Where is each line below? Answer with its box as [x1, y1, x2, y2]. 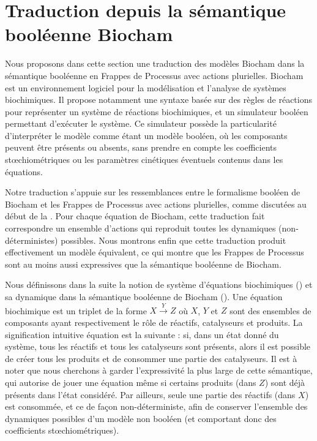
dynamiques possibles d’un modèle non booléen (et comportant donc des [5, 412, 277, 424]
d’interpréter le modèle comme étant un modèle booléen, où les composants [5, 129, 288, 141]
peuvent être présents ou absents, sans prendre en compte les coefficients [5, 141, 277, 154]
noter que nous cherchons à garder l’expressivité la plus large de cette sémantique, [5, 364, 313, 377]
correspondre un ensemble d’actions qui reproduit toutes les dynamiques [5, 222, 276, 235]
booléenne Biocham [5, 21, 173, 47]
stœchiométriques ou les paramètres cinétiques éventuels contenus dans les [5, 153, 283, 166]
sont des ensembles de [229, 304, 311, 317]
